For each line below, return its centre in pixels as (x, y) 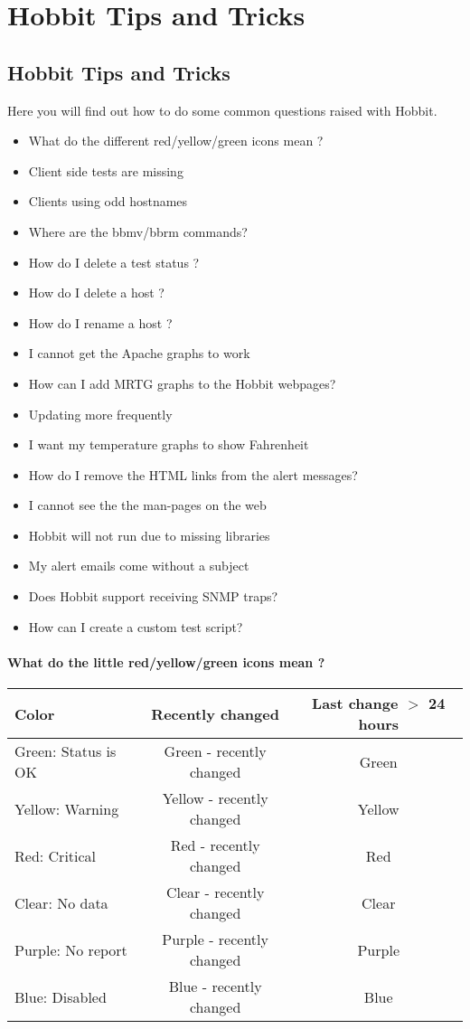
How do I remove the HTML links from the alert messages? (193, 474)
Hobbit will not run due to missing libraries (149, 535)
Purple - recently (215, 939)
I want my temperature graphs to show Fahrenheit (169, 444)
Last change (355, 703)
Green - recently (215, 751)
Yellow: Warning (67, 808)
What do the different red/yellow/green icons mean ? (176, 141)
